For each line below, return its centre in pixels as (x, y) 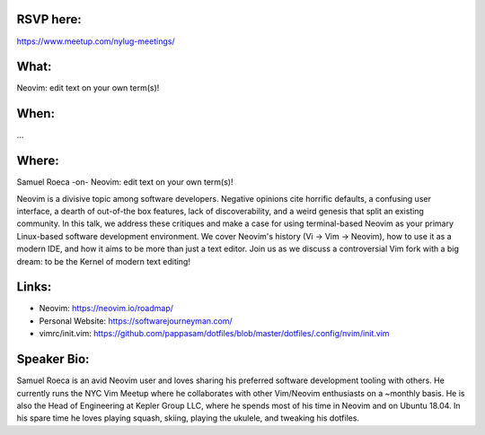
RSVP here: (49, 19)
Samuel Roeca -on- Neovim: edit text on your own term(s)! (125, 182)
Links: (34, 287)
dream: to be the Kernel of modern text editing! (103, 261)
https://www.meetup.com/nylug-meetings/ (96, 41)
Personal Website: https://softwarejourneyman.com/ (136, 321)
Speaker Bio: (53, 359)
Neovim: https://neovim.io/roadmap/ (106, 309)
